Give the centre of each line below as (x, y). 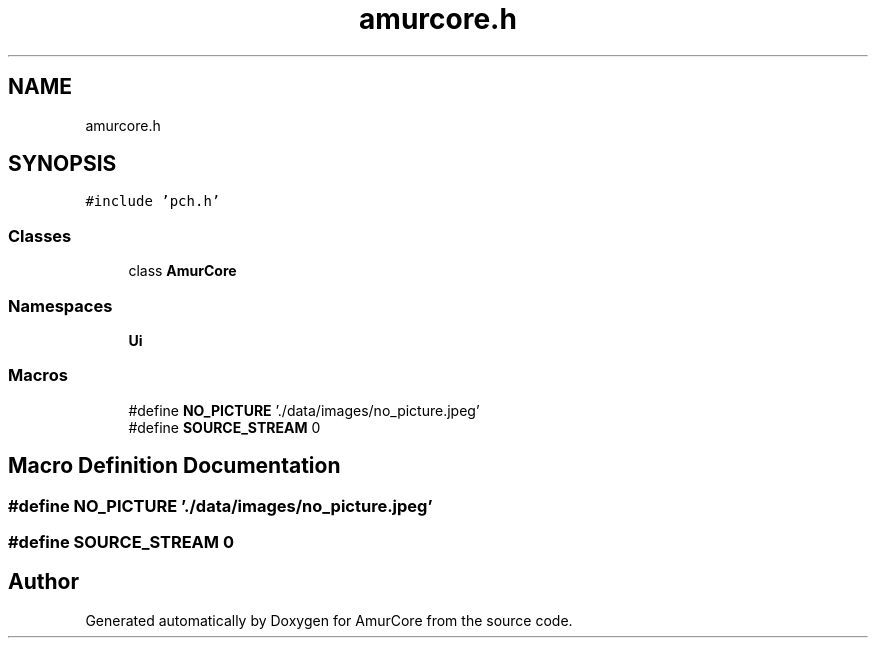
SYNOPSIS (62, 164)
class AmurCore (182, 271)
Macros (38, 375)
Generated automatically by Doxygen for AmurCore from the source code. (329, 620)
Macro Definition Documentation (174, 466)
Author (43, 582)
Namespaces (60, 305)
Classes (40, 235)
